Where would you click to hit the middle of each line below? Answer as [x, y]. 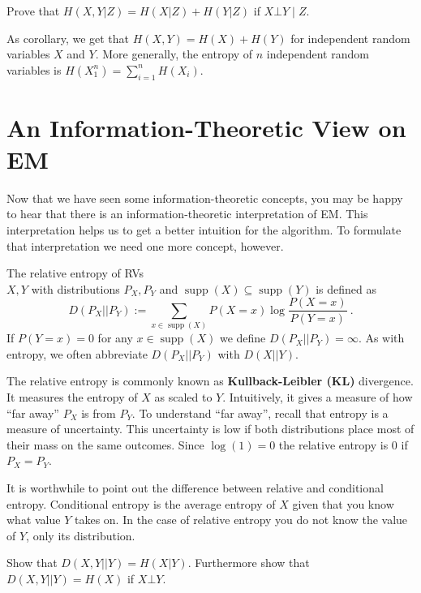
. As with [381, 338]
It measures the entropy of [72, 397]
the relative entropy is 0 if [343, 444]
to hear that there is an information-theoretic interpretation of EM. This [187, 214]
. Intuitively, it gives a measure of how [318, 397]
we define [243, 338]
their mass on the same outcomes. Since [105, 444]
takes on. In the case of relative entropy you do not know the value [241, 520]
